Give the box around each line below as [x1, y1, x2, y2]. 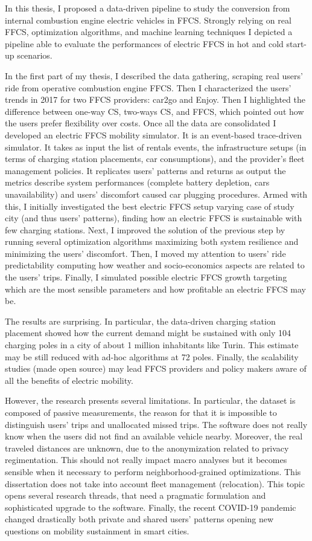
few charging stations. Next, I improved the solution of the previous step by [5, 223, 285, 236]
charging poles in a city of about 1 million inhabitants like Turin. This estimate [5, 339, 299, 351]
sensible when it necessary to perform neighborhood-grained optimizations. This [5, 465, 301, 478]
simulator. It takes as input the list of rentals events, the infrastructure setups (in [5, 140, 307, 153]
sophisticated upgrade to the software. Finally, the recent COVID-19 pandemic [5, 501, 296, 513]
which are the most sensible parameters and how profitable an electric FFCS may [5, 282, 307, 295]
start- [286, 37, 307, 50]
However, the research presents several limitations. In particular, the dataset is [5, 394, 296, 407]
